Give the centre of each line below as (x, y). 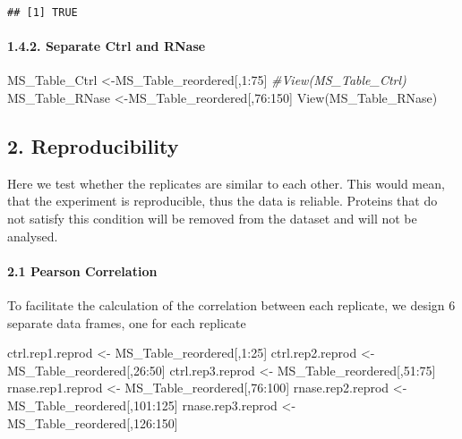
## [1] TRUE (43, 13)
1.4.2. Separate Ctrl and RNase (107, 46)
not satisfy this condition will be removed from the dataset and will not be (212, 219)
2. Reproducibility (93, 146)
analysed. (33, 236)
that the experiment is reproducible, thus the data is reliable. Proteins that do (222, 201)
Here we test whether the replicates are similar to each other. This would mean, (226, 183)
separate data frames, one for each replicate (127, 322)
